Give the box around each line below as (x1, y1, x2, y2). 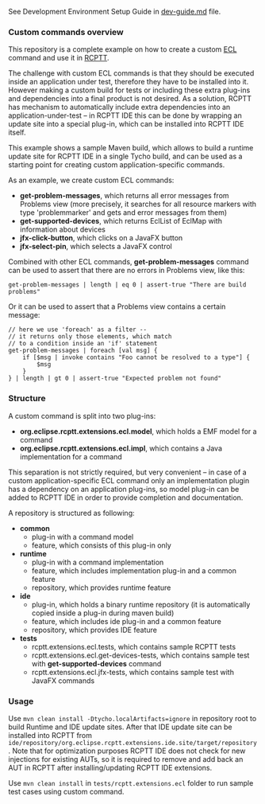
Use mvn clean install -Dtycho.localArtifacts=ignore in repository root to (8, 713, 257, 723)
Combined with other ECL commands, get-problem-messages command (8, 257, 249, 267)
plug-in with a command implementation (31, 557, 164, 567)
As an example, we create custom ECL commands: (8, 175, 175, 185)
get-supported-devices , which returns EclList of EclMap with (19, 217, 222, 226)
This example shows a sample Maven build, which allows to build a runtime (8, 143, 254, 153)
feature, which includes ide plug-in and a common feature (31, 616, 222, 626)
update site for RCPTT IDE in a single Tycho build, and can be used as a (8, 151, 243, 162)
